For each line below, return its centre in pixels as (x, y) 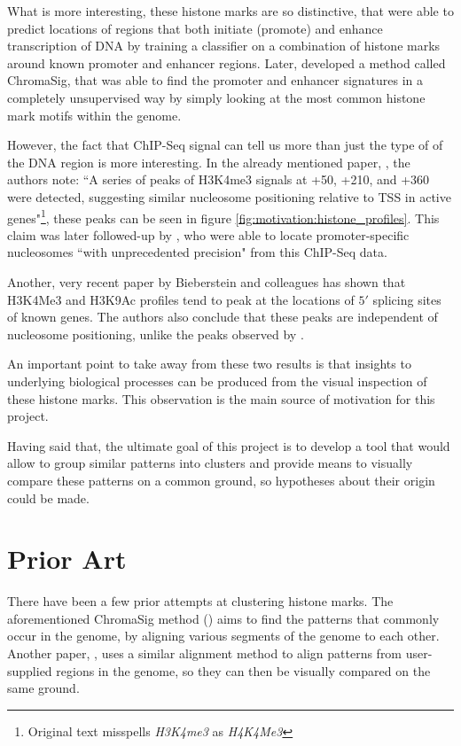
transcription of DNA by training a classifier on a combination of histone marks (224, 46)
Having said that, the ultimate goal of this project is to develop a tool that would (229, 445)
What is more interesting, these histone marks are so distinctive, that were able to (230, 11)
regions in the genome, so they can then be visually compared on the (243, 670)
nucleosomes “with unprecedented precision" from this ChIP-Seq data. (197, 252)
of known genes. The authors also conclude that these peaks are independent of (223, 317)
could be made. (48, 497)
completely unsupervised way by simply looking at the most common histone (216, 97)
